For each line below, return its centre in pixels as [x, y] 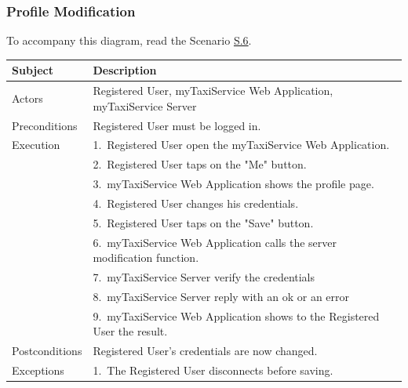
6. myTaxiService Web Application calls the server [215, 242]
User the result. [130, 331]
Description [125, 70]
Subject [33, 70]
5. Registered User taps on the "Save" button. [203, 222]
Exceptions [38, 370]
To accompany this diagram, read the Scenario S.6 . [129, 40]
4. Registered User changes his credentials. [196, 203]
